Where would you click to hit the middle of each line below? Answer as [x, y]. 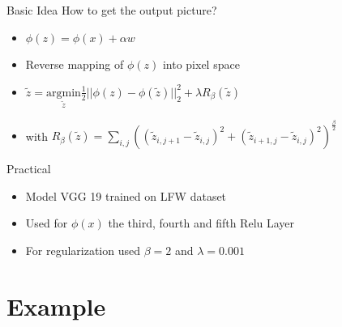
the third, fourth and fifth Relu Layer [201, 223]
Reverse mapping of [75, 64]
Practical [29, 169]
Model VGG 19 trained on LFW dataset [126, 195]
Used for [47, 223]
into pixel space [201, 64]
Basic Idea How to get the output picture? [112, 10]
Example [56, 306]
